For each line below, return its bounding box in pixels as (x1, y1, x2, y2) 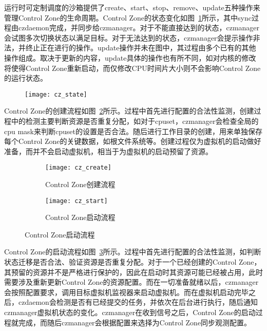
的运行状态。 (4, 72, 47, 83)
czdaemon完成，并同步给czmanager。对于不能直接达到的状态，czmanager (18, 22, 260, 33)
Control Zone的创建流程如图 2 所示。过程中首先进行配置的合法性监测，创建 (4, 105, 254, 116)
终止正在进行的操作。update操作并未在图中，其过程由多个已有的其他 (25, 42, 256, 53)
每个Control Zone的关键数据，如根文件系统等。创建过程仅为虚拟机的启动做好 (4, 136, 261, 146)
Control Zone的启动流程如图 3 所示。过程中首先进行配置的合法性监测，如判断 (4, 246, 261, 257)
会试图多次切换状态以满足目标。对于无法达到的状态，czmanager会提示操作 (4, 32, 253, 43)
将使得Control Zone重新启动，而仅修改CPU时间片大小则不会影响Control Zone (4, 62, 261, 73)
